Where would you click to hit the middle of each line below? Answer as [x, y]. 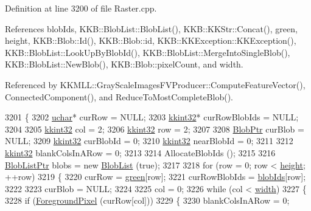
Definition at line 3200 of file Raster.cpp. [81, 8]
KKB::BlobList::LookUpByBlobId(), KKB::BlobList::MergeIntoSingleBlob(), [148, 52]
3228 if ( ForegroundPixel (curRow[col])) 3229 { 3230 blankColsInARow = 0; [147, 200]
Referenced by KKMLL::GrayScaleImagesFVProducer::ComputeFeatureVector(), [155, 84]
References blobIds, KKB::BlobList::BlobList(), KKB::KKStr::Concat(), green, [151, 28]
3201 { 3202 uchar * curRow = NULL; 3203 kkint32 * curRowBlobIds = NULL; [152, 117]
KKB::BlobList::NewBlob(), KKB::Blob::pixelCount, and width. [124, 64]
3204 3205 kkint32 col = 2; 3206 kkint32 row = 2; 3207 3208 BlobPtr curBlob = [155, 129]
